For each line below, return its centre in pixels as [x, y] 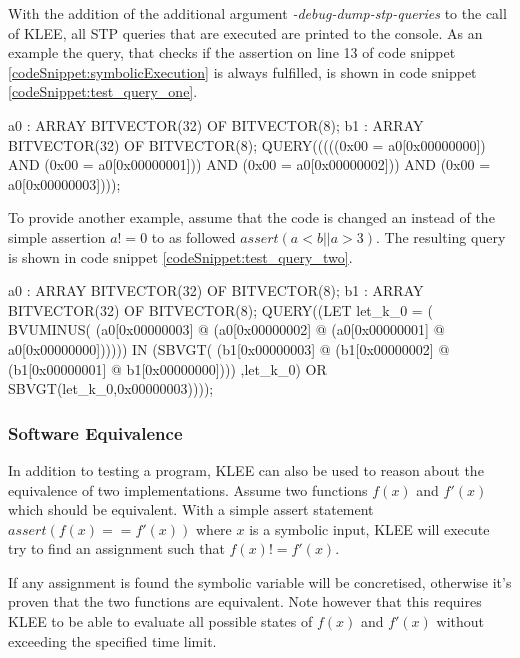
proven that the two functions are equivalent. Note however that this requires [245, 601]
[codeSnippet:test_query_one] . [103, 91]
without [460, 621]
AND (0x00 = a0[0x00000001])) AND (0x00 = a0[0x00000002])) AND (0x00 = [249, 164]
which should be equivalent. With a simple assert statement [191, 509]
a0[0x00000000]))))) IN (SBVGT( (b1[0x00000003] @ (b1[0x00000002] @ [229, 348]
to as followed [193, 236]
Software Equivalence [95, 432]
